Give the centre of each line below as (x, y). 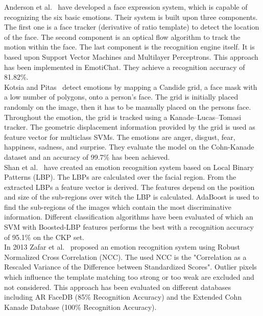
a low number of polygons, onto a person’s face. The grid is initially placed (121, 97)
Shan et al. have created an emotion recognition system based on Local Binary (129, 167)
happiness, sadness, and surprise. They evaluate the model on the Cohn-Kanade (129, 147)
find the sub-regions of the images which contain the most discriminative (118, 206)
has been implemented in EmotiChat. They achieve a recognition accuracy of (125, 67)
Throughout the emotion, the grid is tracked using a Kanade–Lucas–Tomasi (123, 117)
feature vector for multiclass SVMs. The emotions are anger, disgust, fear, (120, 137)
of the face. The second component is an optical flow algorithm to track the (122, 37)
